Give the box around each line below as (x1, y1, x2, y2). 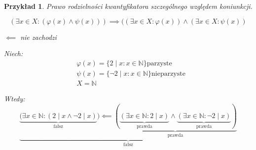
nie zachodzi (20, 31, 57, 42)
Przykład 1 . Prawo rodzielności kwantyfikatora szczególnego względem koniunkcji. (4, 1, 253, 11)
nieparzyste (151, 70, 185, 77)
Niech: (4, 48, 23, 59)
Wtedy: (4, 93, 25, 103)
